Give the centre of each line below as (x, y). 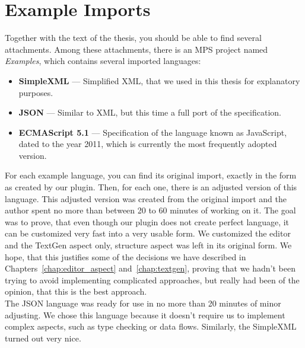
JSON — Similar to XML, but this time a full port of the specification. (150, 112)
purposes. (36, 92)
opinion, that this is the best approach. (76, 291)
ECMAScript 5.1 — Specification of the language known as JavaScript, (153, 132)
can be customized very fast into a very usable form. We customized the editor (148, 233)
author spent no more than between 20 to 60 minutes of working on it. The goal (150, 210)
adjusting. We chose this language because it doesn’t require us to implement (145, 315)
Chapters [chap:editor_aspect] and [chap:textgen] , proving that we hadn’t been (150, 268)
